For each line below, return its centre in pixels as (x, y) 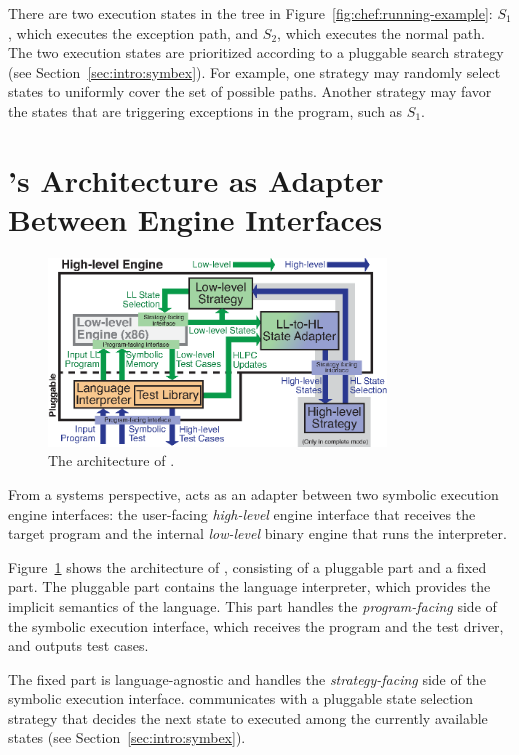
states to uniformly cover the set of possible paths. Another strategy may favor (250, 91)
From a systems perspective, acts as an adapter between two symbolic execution (253, 493)
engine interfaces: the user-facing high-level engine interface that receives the (242, 513)
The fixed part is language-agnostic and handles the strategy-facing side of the (247, 678)
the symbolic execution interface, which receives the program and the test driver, (256, 625)
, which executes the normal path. (381, 32)
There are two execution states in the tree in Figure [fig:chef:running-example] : (250, 13)
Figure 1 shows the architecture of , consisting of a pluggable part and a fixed (247, 566)
